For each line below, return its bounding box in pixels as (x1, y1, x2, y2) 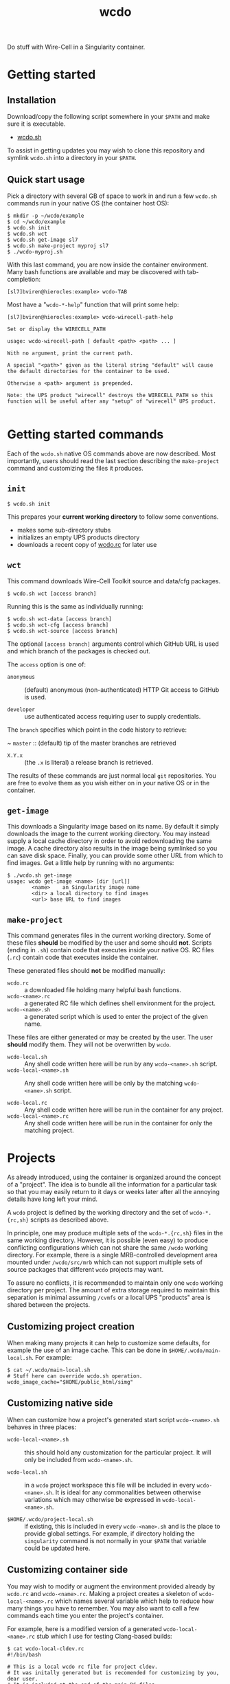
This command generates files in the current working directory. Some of (7, 932, 211, 940)
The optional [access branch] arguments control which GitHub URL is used (7, 640, 220, 648)
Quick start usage (7, 173, 85, 186)
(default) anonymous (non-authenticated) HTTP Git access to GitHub (24, 685, 220, 694)
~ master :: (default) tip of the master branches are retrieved (7, 739, 176, 747)
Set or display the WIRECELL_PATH (7, 326, 106, 333)
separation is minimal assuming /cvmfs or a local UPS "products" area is (7, 1293, 211, 1302)
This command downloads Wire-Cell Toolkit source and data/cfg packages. (7, 576, 221, 585)
